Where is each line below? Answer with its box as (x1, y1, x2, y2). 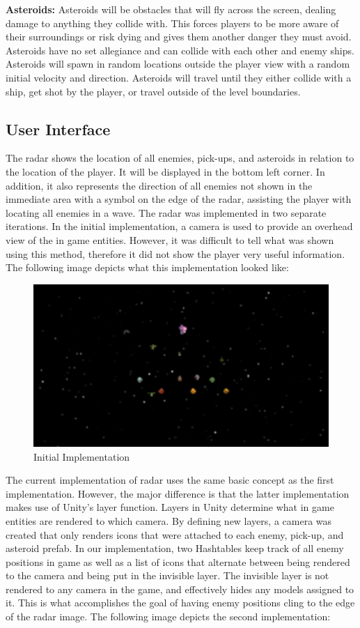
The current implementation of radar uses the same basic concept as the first (6, 473, 334, 487)
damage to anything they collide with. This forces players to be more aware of (6, 15, 339, 30)
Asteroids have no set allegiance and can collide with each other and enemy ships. (6, 43, 354, 57)
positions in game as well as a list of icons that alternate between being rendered (6, 554, 350, 569)
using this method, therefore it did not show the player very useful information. (6, 246, 345, 261)
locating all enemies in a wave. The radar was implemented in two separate (6, 205, 327, 220)
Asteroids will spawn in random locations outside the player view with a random (6, 56, 350, 71)
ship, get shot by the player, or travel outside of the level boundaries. (6, 84, 301, 98)
